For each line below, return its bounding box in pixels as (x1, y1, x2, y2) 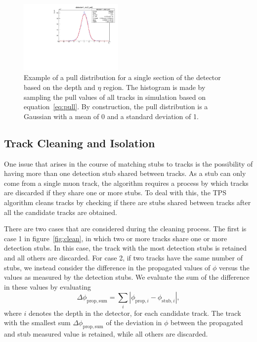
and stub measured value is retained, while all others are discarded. (4, 329, 208, 339)
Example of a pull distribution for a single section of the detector (24, 72, 221, 83)
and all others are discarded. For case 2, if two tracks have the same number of (4, 252, 243, 262)
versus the (219, 262, 250, 272)
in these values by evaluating (4, 281, 91, 292)
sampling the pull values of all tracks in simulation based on (24, 91, 206, 102)
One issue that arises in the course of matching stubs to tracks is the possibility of (4, 158, 253, 169)
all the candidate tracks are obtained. (4, 207, 117, 217)
